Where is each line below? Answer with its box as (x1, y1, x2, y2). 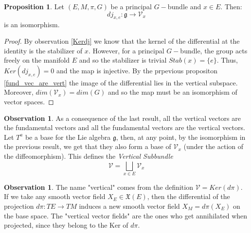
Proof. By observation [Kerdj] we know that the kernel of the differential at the (4, 35, 240, 46)
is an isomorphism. (4, 19, 60, 30)
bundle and (167, 1, 201, 11)
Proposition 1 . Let (4, 1, 65, 11)
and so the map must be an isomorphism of (108, 87, 237, 97)
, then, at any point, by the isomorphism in (116, 132, 246, 142)
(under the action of (183, 141, 244, 151)
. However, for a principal (88, 45, 164, 55)
